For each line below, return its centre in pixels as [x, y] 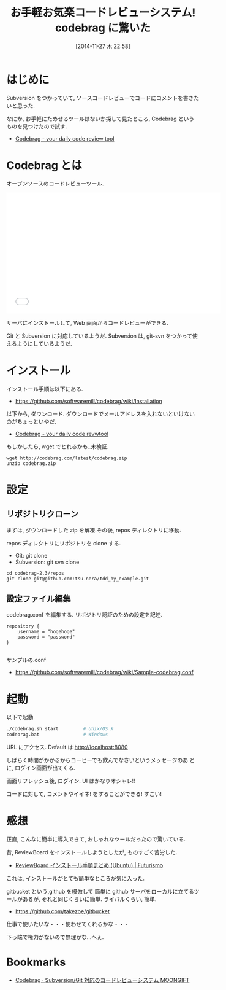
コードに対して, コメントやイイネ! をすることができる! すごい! [84, 794]
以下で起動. [21, 717]
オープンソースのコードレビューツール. [55, 183]
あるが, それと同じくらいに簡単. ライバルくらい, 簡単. [89, 899]
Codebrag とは [44, 165]
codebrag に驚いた [103, 28]
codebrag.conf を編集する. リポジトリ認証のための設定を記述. [85, 615]
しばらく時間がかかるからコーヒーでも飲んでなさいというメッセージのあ [97, 760]
